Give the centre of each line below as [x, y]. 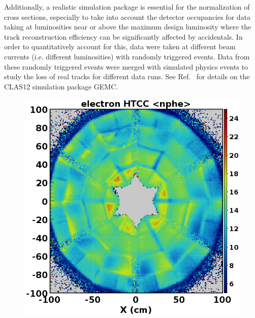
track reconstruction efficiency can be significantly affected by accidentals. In [123, 36]
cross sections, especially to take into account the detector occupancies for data [127, 17]
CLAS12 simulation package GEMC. [61, 86]
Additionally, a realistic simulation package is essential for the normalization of [127, 7]
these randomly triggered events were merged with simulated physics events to [126, 66]
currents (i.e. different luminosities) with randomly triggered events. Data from [127, 56]
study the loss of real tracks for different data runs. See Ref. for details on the [127, 76]
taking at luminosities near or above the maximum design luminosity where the [128, 27]
